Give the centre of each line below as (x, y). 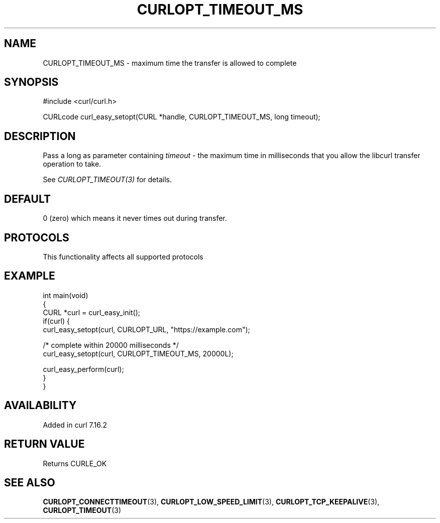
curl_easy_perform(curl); (83, 369)
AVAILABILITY (40, 406)
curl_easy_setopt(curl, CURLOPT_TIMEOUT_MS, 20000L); (138, 353)
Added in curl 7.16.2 (75, 425)
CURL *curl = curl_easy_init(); (91, 312)
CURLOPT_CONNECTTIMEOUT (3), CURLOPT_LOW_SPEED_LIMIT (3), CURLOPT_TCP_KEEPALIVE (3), (211, 502)
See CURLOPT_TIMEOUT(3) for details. (107, 180)
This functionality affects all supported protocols (123, 256)
